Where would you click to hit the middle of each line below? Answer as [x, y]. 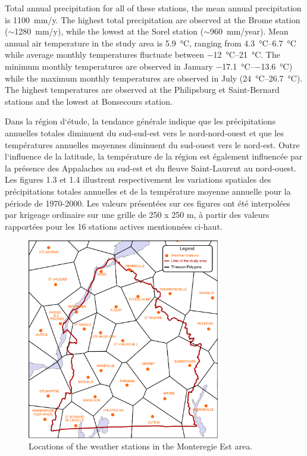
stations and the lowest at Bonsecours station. [89, 101]
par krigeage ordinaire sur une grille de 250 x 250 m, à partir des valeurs [137, 215]
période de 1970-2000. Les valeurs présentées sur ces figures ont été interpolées [148, 203]
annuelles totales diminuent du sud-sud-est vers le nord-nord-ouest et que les [144, 132]
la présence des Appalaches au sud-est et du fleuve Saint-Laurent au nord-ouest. [151, 168]
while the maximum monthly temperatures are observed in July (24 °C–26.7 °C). [154, 78]
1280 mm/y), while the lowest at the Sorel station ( [109, 31]
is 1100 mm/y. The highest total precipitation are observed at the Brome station [153, 19]
